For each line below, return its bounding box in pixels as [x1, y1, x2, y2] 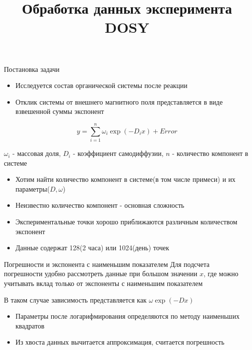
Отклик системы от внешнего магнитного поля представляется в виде [15, 96, 223, 107]
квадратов [15, 320, 44, 330]
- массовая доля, [12, 148, 61, 158]
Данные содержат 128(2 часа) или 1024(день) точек [15, 242, 169, 253]
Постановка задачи [4, 64, 60, 74]
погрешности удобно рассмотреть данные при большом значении [4, 268, 198, 279]
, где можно [203, 268, 239, 279]
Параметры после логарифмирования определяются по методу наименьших [15, 311, 240, 321]
